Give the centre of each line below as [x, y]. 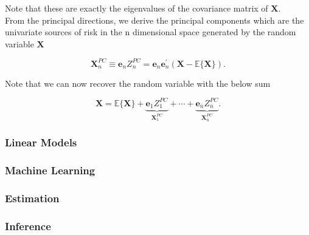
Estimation [32, 198]
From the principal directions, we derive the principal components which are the [154, 20]
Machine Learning [50, 170]
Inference [28, 226]
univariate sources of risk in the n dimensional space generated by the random [151, 32]
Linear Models [41, 142]
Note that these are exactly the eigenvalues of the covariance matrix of [137, 8]
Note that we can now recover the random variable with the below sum [138, 83]
